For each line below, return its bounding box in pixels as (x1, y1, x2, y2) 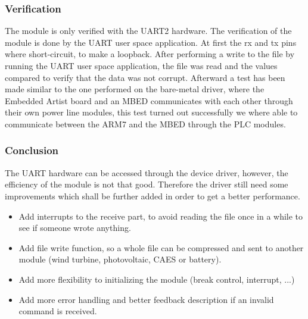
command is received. (18, 305, 97, 317)
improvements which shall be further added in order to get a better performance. (5, 189, 300, 202)
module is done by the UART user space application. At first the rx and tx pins (5, 36, 297, 48)
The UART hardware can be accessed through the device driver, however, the (5, 166, 288, 179)
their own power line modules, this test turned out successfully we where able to (5, 106, 298, 118)
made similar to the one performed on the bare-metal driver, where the (5, 83, 265, 95)
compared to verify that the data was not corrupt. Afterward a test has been (5, 71, 285, 83)
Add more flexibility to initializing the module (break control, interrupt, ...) (18, 273, 295, 285)
